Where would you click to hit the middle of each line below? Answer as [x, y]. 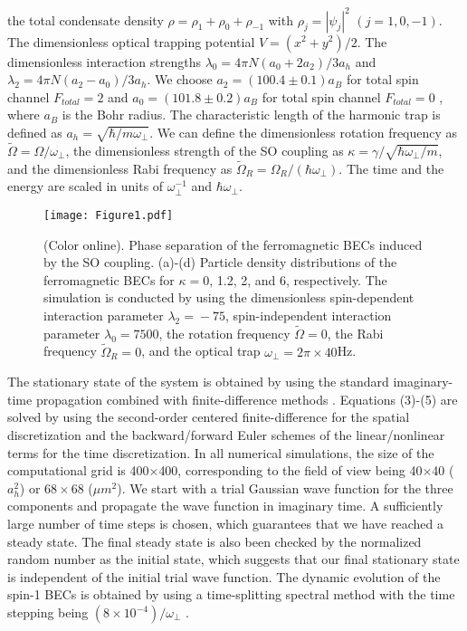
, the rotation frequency [224, 333]
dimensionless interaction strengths [104, 61]
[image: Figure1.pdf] [109, 216]
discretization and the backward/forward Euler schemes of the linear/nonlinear [226, 435]
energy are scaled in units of [86, 186]
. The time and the [391, 168]
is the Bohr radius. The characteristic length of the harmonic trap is [251, 115]
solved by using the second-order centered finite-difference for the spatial [209, 417]
